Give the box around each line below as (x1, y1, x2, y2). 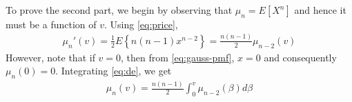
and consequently (264, 50, 337, 64)
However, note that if (6, 50, 95, 64)
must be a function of (6, 17, 97, 31)
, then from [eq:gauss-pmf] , (121, 50, 235, 64)
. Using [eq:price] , (104, 17, 178, 31)
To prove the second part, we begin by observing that (6, 3, 233, 17)
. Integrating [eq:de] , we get (55, 63, 172, 78)
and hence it (294, 3, 346, 17)
